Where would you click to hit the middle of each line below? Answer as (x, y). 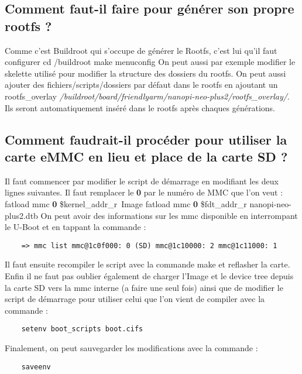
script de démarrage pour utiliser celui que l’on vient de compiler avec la (135, 299)
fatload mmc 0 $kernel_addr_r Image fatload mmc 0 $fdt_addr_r (126, 203)
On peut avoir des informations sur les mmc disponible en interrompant (169, 215)
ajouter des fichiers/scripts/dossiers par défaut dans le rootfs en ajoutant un (141, 85)
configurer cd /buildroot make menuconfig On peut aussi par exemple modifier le (150, 62)
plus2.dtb (21, 215)
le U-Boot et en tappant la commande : (75, 227)
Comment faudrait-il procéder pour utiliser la (146, 139)
